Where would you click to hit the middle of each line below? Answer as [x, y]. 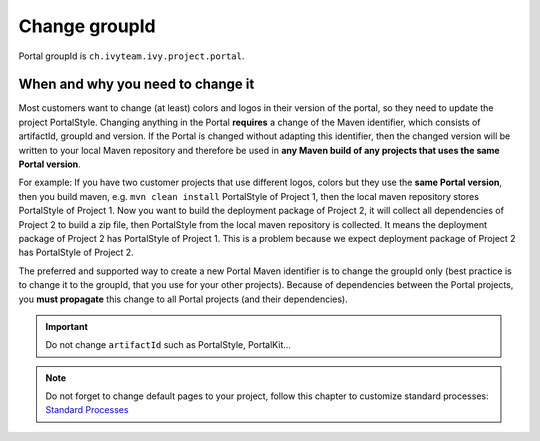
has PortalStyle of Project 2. [76, 252]
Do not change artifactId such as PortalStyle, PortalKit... [168, 345]
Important [67, 326]
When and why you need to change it [136, 84]
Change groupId [87, 26]
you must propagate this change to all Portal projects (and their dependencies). [183, 299]
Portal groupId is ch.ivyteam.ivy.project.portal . [131, 56]
